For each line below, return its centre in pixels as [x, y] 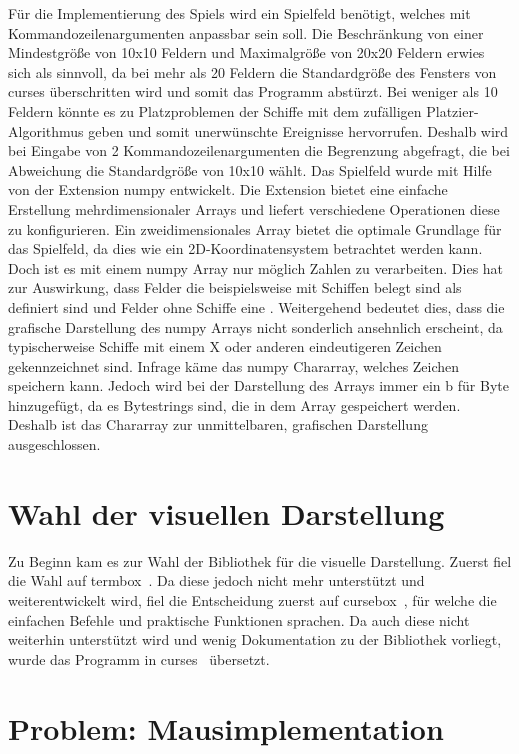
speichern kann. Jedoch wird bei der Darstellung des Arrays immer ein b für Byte [258, 385]
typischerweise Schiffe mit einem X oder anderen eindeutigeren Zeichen [225, 346]
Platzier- [452, 110]
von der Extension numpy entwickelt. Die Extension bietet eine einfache [228, 189]
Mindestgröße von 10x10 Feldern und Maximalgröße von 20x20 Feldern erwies [246, 52]
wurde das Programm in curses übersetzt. [139, 658]
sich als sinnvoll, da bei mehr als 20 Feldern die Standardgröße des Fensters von [252, 71]
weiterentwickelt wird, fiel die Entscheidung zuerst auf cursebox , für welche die [252, 599]
